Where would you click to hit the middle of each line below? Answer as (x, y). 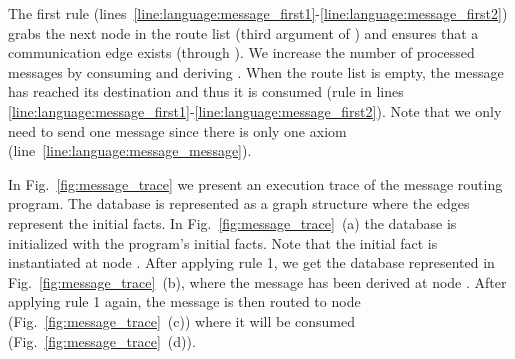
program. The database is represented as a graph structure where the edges (239, 203)
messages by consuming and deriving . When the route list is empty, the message (256, 71)
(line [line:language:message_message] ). (130, 150)
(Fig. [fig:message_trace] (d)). (102, 340)
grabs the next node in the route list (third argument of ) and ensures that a (243, 32)
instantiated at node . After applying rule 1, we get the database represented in (251, 262)
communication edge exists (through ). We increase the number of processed (241, 52)
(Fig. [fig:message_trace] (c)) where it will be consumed (181, 320)
